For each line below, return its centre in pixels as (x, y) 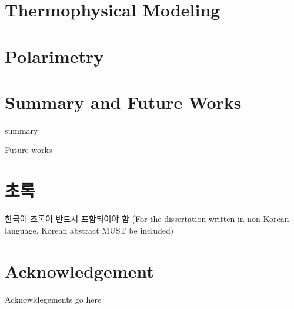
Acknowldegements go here (53, 299)
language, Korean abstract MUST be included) (89, 230)
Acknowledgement (79, 270)
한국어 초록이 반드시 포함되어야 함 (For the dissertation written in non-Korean (147, 219)
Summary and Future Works (123, 102)
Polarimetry (54, 56)
